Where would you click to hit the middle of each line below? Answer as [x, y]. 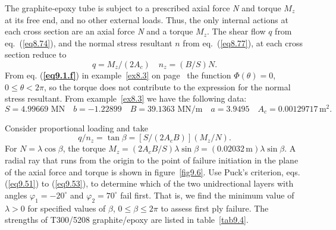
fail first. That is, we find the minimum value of [207, 195]
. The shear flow [236, 31]
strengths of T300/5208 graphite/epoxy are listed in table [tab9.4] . [127, 220]
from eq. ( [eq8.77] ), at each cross [243, 42]
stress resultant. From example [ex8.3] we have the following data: [126, 98]
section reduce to [36, 54]
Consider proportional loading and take [76, 127]
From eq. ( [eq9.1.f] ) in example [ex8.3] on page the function [118, 75]
